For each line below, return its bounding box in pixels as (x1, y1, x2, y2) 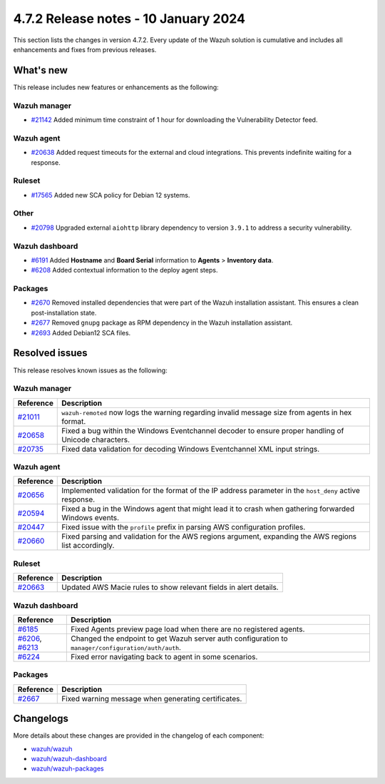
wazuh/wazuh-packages (31, 764, 104, 773)
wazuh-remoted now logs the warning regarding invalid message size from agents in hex (61, 407, 352, 417)
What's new (13, 64, 68, 76)
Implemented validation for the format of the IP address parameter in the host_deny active (61, 486, 360, 496)
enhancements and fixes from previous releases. (13, 45, 157, 54)
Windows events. (61, 513, 120, 523)
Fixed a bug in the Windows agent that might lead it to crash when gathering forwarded (61, 504, 355, 514)
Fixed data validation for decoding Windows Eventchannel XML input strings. (61, 444, 320, 454)
